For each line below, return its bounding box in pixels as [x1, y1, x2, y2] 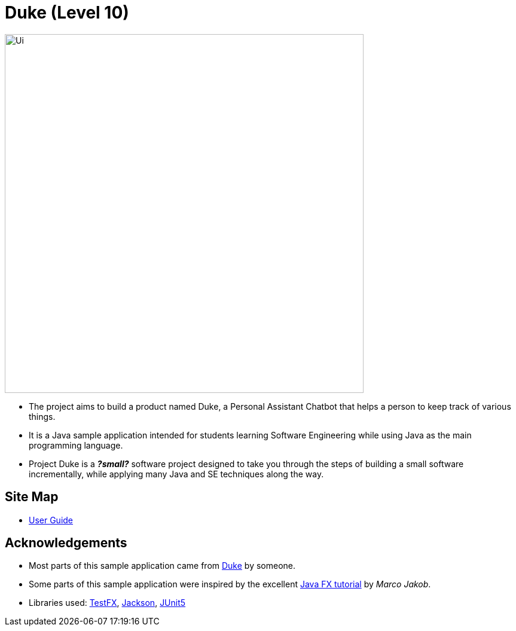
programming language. [29, 440, 123, 450]
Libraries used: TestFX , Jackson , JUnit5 [29, 598, 186, 608]
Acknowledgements [5, 535, 127, 551]
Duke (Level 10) [5, 2, 129, 23]
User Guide [29, 514, 74, 525]
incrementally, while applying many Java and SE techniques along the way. [29, 468, 324, 479]
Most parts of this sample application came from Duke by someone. [29, 560, 296, 571]
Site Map [5, 489, 59, 505]
